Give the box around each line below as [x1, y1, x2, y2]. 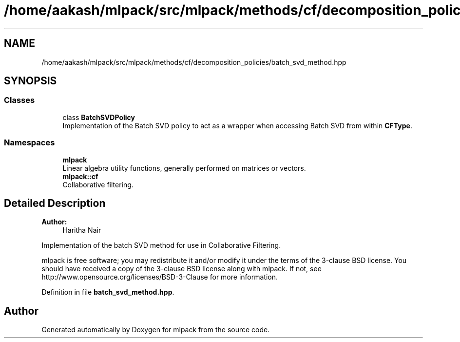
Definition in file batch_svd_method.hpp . [41, 288, 174, 297]
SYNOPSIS [4, 75, 57, 87]
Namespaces [4, 138, 55, 148]
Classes [4, 95, 35, 105]
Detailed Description [4, 197, 106, 209]
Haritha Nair [62, 226, 101, 235]
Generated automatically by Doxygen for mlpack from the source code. [41, 325, 270, 334]
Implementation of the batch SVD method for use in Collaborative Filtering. [41, 241, 281, 250]
